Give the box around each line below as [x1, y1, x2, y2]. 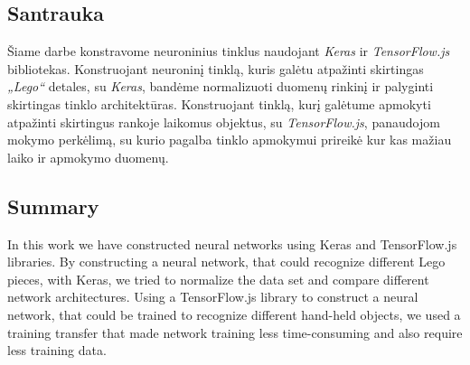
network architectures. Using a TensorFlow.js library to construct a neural [7, 287, 418, 306]
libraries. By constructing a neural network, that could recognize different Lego [7, 252, 446, 271]
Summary [7, 192, 99, 220]
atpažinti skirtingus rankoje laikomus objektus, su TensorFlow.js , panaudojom [7, 112, 440, 131]
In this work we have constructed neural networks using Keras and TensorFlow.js [7, 234, 457, 253]
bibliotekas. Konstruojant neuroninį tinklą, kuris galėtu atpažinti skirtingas [7, 59, 424, 78]
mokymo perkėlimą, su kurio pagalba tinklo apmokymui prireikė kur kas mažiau [7, 130, 452, 149]
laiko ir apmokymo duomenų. [7, 147, 169, 166]
